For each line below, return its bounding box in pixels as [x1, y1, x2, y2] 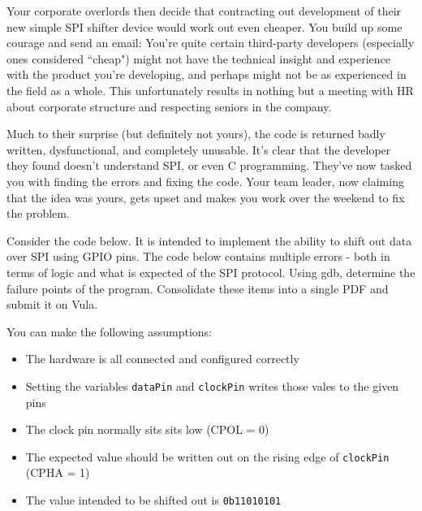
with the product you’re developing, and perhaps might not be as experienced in [6, 66, 407, 83]
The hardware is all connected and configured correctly [25, 350, 299, 367]
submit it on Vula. [6, 296, 98, 313]
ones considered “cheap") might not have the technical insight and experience [6, 50, 390, 67]
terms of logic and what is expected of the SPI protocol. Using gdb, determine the [6, 263, 416, 280]
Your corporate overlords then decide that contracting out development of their [6, 2, 402, 19]
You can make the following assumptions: [6, 323, 213, 340]
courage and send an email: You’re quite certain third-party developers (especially [6, 34, 415, 51]
